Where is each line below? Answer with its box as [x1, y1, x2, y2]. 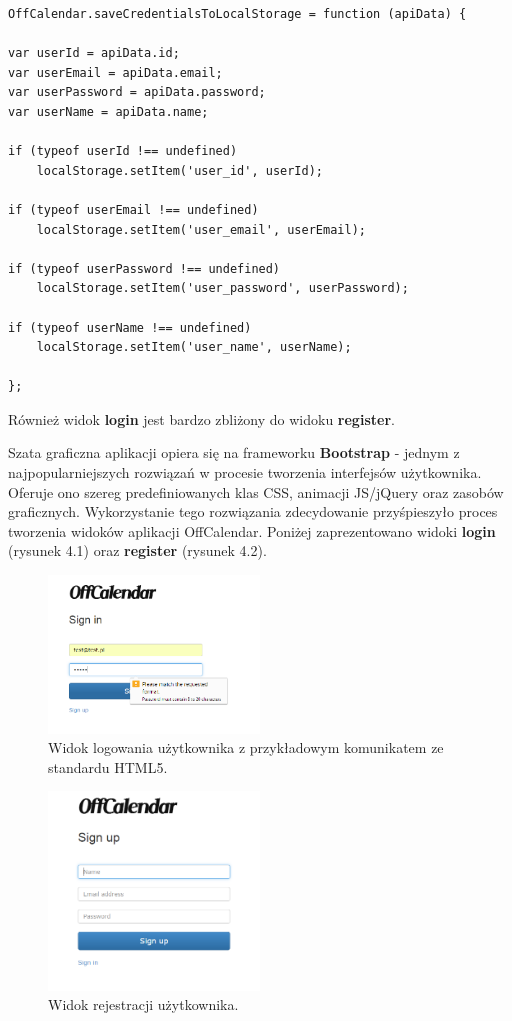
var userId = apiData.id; [8, 46, 180, 61]
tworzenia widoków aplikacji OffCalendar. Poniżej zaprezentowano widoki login [8, 520, 496, 541]
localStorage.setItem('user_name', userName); [36, 340, 352, 355]
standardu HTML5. [48, 756, 168, 777]
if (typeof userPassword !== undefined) [8, 261, 281, 276]
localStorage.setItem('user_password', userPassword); [36, 281, 409, 296]
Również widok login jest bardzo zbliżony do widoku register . [8, 408, 395, 429]
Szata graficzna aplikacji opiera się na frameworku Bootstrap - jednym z [8, 442, 460, 463]
